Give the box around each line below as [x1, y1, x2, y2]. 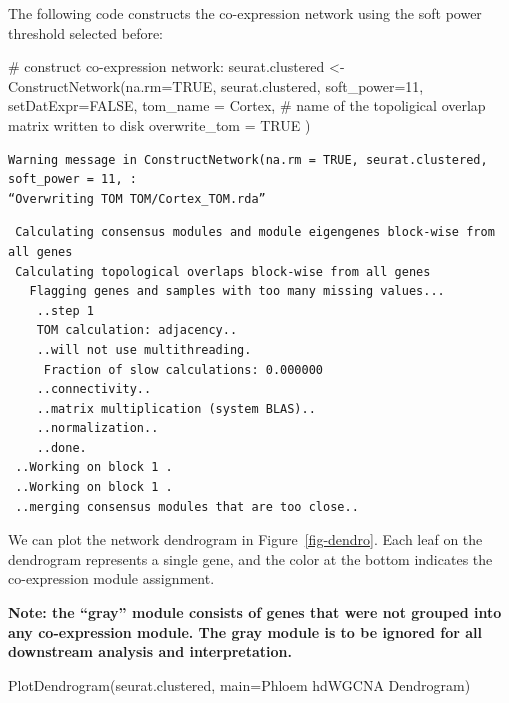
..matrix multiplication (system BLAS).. [36, 401, 316, 416]
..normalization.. [36, 421, 159, 436]
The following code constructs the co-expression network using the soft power [8, 3, 482, 23]
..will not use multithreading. [36, 342, 252, 357]
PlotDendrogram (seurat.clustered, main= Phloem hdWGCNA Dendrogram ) [8, 674, 471, 695]
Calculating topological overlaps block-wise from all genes [15, 264, 431, 279]
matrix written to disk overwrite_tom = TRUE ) [8, 114, 311, 135]
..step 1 [36, 303, 94, 318]
